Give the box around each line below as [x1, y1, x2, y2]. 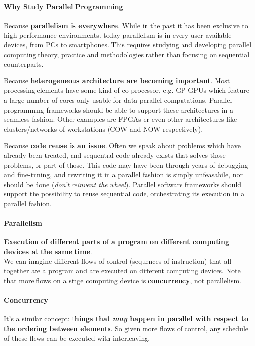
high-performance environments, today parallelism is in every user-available [4, 30, 232, 40]
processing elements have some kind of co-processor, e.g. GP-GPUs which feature [4, 85, 250, 95]
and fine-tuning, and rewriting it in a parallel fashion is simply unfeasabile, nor [4, 169, 243, 180]
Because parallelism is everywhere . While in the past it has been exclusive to [4, 20, 248, 30]
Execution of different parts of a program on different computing [4, 236, 230, 247]
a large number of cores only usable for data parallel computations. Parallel [4, 94, 232, 105]
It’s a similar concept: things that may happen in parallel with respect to [4, 313, 249, 324]
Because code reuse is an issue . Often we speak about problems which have [4, 140, 241, 151]
